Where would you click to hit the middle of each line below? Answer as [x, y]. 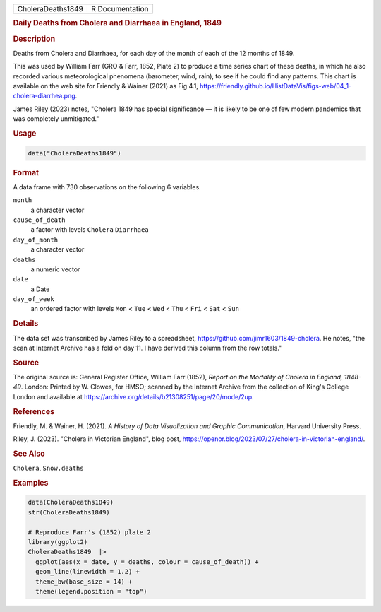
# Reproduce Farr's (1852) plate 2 [89, 532]
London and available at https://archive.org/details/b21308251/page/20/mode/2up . [133, 396]
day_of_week [34, 299]
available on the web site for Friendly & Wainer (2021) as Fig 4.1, [106, 86]
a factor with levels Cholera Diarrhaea [90, 230]
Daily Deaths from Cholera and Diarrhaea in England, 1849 [117, 23]
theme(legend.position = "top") [91, 591]
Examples [31, 483]
